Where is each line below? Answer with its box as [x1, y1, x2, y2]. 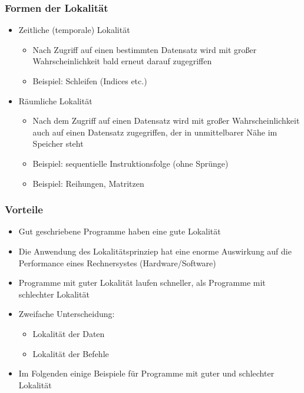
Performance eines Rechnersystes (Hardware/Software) [18, 256, 216, 269]
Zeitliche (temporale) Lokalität [18, 24, 130, 36]
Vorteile [5, 202, 43, 217]
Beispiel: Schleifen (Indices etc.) [32, 75, 147, 87]
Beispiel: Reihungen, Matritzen [32, 177, 144, 189]
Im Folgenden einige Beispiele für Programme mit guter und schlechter [18, 367, 275, 379]
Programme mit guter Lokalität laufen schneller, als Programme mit [18, 276, 266, 289]
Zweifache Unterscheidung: [18, 308, 115, 320]
